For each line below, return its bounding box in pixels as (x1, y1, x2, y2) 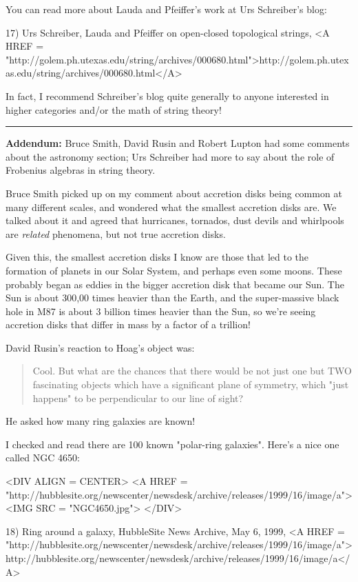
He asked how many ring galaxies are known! (6, 414, 196, 428)
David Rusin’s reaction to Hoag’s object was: (6, 340, 195, 354)
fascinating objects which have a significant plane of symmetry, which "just (32, 377, 349, 392)
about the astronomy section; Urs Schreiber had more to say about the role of (6, 149, 335, 163)
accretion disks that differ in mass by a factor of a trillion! (6, 317, 251, 332)
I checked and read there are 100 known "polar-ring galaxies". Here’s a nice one (6, 436, 339, 451)
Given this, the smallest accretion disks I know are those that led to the (6, 250, 309, 264)
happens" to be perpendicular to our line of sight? (32, 390, 244, 405)
